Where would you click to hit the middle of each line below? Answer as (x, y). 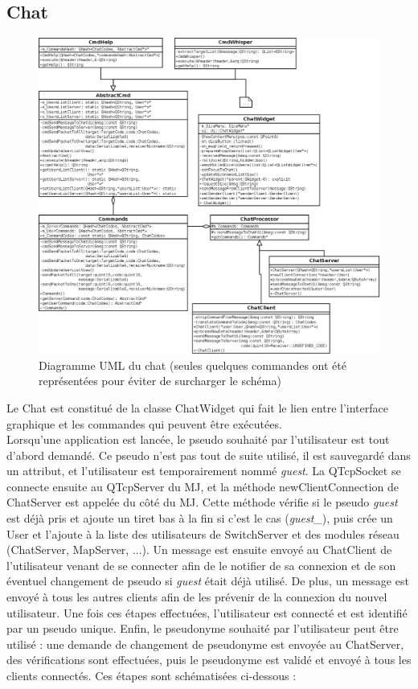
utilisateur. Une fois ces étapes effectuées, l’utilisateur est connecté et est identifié (207, 612)
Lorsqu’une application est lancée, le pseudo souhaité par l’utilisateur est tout (198, 439)
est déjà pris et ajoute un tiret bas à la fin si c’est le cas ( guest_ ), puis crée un (200, 518)
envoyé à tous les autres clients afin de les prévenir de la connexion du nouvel (197, 597)
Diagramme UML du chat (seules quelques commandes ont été (193, 365)
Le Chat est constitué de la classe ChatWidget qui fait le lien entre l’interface (197, 407)
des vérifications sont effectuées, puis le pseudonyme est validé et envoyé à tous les (209, 660)
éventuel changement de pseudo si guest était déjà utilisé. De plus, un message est (208, 581)
